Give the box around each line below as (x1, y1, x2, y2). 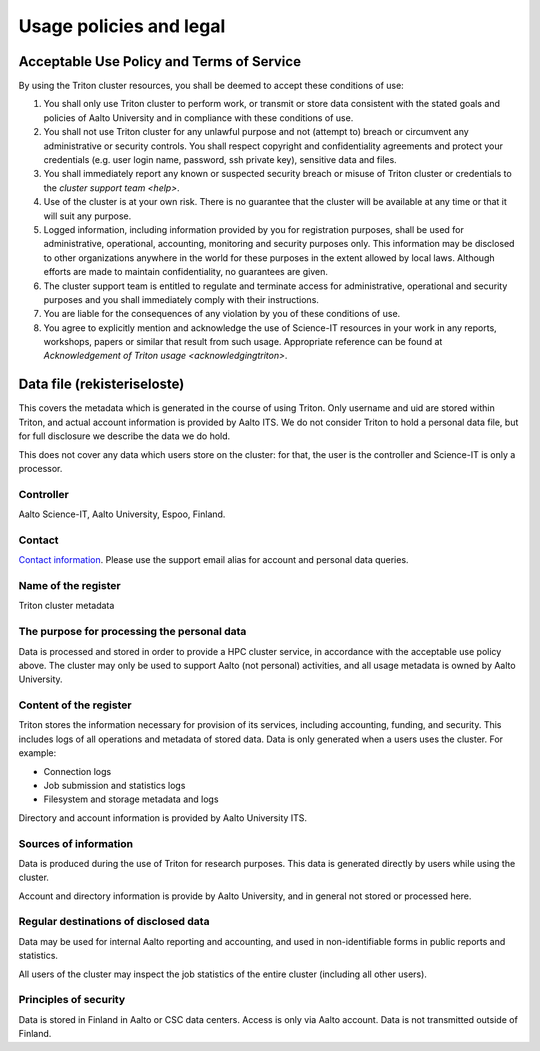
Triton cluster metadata (18, 600, 115, 612)
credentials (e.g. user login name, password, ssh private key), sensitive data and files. (43, 154, 397, 166)
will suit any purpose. (43, 210, 132, 222)
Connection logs (43, 765, 112, 777)
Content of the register (18, 698, 132, 712)
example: (18, 747, 57, 759)
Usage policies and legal (18, 15, 226, 37)
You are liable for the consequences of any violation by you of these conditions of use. (43, 308, 401, 320)
